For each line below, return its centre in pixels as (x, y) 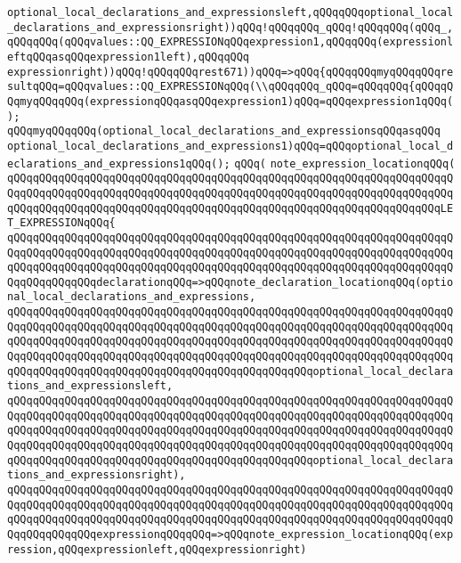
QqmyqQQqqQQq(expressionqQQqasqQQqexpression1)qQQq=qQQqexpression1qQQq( (230, 101)
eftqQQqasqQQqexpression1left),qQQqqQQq (129, 57)
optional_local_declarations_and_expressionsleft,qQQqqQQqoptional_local (230, 12)
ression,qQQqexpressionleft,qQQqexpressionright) (157, 549)
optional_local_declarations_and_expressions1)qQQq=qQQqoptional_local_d (230, 146)
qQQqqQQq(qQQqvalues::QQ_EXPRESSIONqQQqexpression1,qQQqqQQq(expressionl (230, 42)
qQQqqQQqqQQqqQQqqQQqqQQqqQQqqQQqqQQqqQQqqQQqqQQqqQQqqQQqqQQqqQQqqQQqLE (230, 208)
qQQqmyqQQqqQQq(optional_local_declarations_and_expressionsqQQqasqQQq (224, 131)
